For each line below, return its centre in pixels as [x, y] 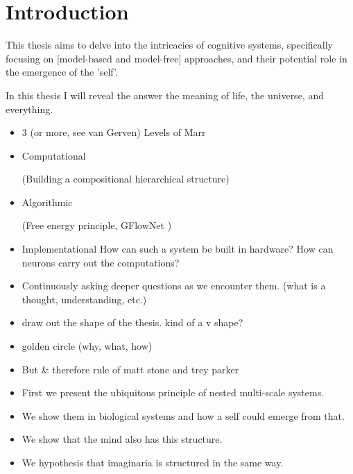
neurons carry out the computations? [101, 262]
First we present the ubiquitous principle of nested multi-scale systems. [173, 392]
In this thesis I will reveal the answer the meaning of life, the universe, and [165, 95]
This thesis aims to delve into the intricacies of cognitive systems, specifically [169, 45]
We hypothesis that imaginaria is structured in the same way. [153, 462]
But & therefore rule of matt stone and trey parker [130, 369]
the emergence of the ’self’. [62, 72]
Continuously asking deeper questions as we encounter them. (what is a [174, 286]
